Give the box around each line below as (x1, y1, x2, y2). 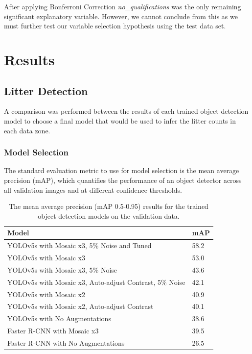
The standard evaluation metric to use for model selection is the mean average (4, 165, 239, 176)
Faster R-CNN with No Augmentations (7, 337, 125, 348)
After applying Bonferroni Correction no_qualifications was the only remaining (4, 1, 241, 11)
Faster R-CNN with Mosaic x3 (7, 326, 99, 336)
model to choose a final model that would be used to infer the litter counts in (4, 115, 236, 126)
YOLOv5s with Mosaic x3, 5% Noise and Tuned (7, 240, 152, 251)
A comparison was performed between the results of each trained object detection (4, 106, 249, 116)
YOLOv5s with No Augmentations (7, 313, 111, 324)
